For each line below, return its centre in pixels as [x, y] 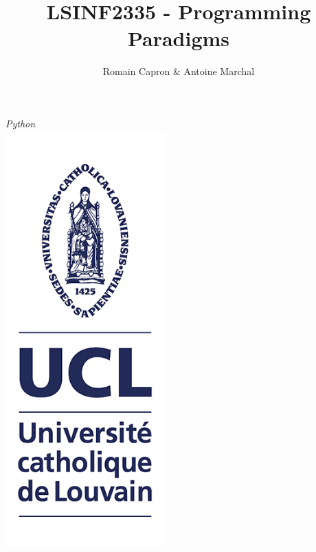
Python [21, 123]
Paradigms [179, 38]
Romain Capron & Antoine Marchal [179, 71]
